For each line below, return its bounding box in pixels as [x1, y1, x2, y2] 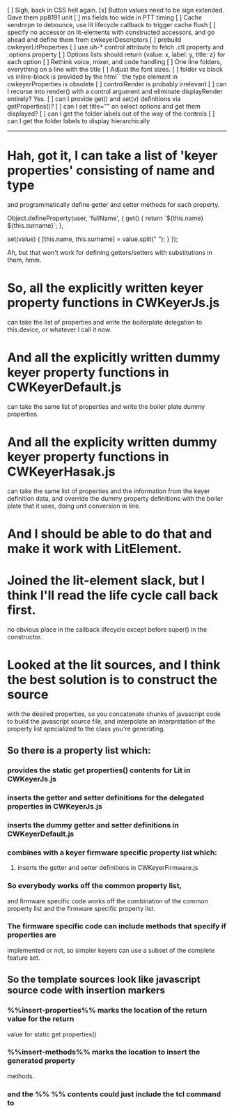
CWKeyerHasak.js [7, 464, 116, 479]
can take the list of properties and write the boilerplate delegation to [7, 318, 203, 326]
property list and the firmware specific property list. [7, 904, 155, 912]
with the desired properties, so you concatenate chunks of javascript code [7, 710, 221, 718]
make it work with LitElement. [7, 540, 182, 556]
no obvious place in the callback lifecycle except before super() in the [7, 625, 208, 633]
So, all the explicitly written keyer [7, 280, 204, 296]
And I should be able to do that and [7, 526, 212, 542]
